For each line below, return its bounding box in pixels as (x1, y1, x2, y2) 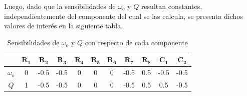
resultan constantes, (141, 1, 202, 11)
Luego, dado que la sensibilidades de (4, 1, 116, 11)
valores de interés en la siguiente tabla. (4, 20, 123, 31)
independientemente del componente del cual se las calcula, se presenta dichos (4, 10, 243, 21)
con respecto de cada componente (85, 37, 188, 47)
